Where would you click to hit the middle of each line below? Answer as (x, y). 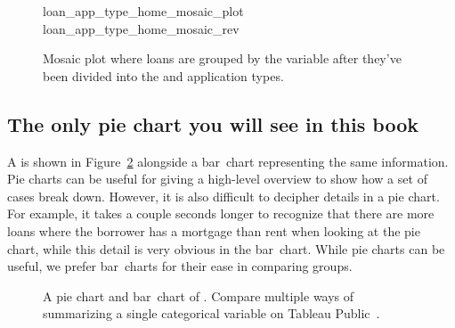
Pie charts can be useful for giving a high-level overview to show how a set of (217, 179)
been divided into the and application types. (163, 75)
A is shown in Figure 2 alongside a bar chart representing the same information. (228, 161)
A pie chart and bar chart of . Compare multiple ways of (199, 295)
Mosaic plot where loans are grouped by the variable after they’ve (222, 58)
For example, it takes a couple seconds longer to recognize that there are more (221, 213)
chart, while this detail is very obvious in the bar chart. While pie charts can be (226, 248)
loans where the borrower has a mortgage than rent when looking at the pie (214, 230)
